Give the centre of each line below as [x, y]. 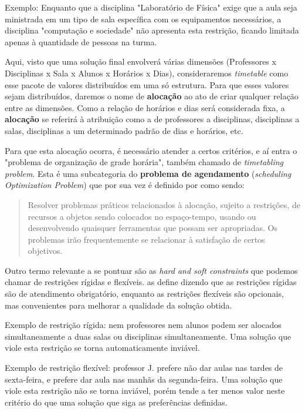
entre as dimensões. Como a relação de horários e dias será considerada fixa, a [145, 107]
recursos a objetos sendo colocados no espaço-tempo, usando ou [142, 216]
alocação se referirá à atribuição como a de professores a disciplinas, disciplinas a [152, 119]
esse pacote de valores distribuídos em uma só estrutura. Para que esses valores [147, 84]
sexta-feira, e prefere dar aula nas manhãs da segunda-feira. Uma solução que [144, 379]
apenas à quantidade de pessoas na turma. [81, 41]
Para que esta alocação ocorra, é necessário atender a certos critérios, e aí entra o [151, 150]
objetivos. [45, 251]
